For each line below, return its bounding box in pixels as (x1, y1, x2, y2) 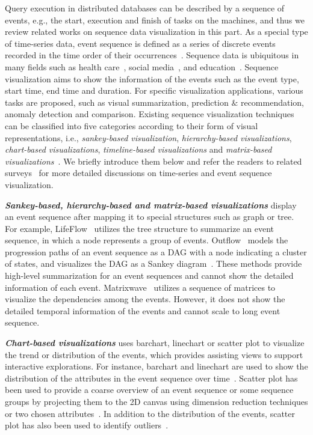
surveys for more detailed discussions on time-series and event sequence (5, 166, 272, 179)
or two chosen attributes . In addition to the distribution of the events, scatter (5, 407, 295, 419)
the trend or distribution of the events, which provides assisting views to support (5, 348, 303, 360)
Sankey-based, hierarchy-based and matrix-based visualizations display (5, 198, 297, 211)
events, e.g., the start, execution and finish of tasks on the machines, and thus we (5, 13, 305, 26)
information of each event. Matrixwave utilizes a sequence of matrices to (5, 281, 276, 293)
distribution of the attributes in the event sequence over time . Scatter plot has (5, 371, 298, 384)
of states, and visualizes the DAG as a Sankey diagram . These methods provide (5, 257, 302, 270)
